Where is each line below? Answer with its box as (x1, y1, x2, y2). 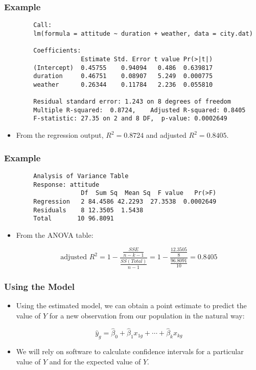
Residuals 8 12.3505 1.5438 (33, 206, 144, 214)
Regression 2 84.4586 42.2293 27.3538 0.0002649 (33, 198, 217, 205)
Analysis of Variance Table (33, 172, 129, 180)
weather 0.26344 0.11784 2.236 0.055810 (33, 81, 213, 88)
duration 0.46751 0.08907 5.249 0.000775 (33, 72, 213, 80)
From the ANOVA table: (16, 229, 94, 240)
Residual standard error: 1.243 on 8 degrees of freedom (33, 98, 231, 106)
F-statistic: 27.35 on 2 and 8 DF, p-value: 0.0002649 (33, 115, 227, 122)
